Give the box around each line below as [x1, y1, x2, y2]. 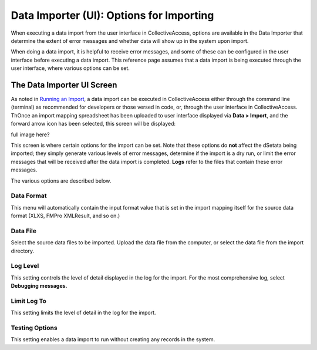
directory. [11, 247, 35, 254]
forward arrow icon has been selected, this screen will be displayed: [11, 120, 176, 127]
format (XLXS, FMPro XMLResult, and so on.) [11, 212, 120, 220]
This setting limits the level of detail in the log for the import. [11, 309, 156, 317]
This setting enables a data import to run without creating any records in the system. [11, 336, 215, 343]
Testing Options [11, 324, 58, 332]
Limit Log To [11, 297, 47, 305]
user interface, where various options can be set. [11, 65, 130, 72]
